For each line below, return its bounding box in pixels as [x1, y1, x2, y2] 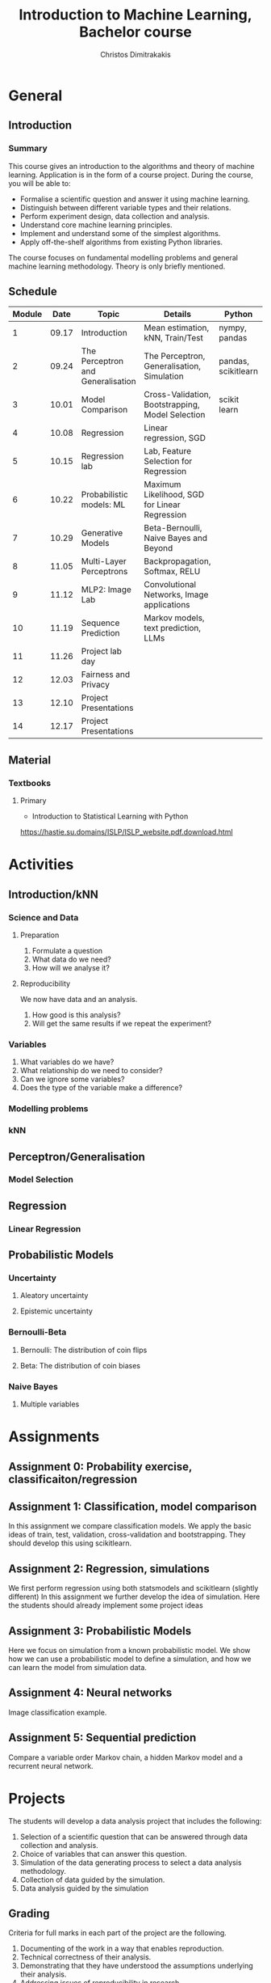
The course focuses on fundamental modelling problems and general [8, 252, 238, 262]
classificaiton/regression [8, 1472, 138, 1486]
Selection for [144, 455, 193, 467]
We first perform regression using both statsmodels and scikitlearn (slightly [8, 1583, 259, 1593]
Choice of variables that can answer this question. [19, 1849, 187, 1858]
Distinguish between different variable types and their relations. [19, 202, 231, 212]
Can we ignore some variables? [19, 1074, 125, 1085]
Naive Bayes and [144, 532, 208, 543]
